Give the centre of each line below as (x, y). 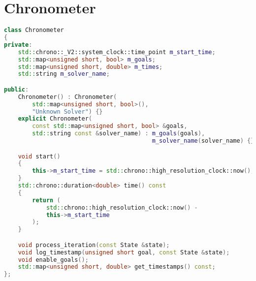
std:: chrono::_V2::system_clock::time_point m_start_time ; (117, 52)
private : (18, 45)
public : (16, 89)
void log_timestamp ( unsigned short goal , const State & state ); (124, 252)
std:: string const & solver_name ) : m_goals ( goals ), (119, 134)
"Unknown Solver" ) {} (67, 111)
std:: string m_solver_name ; (64, 74)
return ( (46, 200)
